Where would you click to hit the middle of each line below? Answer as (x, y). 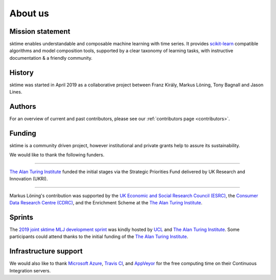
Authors (23, 107)
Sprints (21, 217)
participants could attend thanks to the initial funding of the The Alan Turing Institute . (99, 237)
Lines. (16, 92)
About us (29, 13)
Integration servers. (30, 270)
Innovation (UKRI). (29, 179)
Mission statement (40, 31)
